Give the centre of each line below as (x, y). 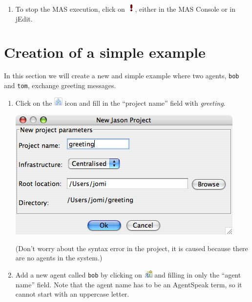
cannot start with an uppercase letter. (72, 294)
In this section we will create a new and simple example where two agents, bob (122, 76)
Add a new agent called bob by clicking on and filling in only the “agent (128, 275)
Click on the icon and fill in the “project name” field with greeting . (120, 103)
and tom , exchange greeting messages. (60, 85)
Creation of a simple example (105, 52)
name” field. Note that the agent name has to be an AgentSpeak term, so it (129, 284)
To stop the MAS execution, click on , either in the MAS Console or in (126, 9)
